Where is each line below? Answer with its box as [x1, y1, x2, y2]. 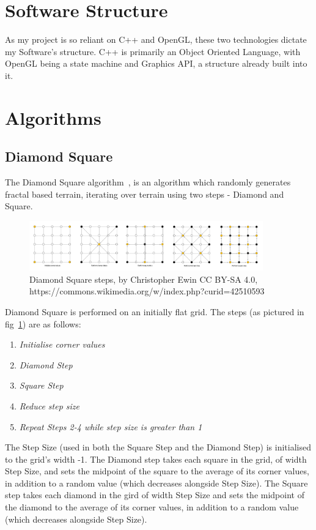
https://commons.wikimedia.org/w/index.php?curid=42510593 [29, 285, 265, 297]
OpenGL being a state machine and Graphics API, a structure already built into [5, 57, 307, 70]
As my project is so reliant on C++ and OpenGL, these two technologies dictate [5, 33, 307, 46]
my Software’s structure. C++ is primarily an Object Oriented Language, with [5, 45, 301, 58]
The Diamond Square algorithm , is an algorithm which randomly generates [5, 176, 291, 188]
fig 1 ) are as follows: [5, 317, 81, 330]
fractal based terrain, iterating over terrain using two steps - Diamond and [5, 187, 284, 200]
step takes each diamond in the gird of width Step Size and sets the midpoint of [5, 488, 304, 501]
